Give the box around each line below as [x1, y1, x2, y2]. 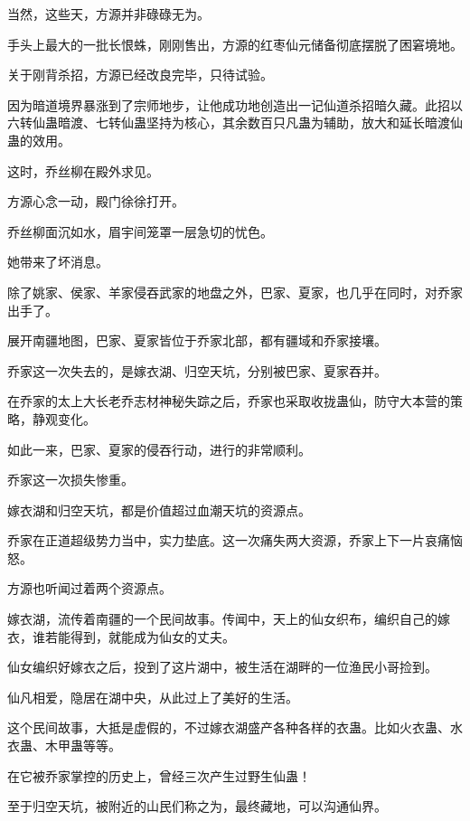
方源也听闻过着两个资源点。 [7, 579, 172, 598]
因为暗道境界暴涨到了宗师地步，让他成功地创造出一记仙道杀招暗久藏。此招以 [7, 95, 463, 114]
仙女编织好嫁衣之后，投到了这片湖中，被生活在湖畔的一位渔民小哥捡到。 [7, 657, 437, 676]
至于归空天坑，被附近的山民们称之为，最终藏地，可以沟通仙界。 [7, 797, 387, 816]
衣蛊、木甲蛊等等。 [7, 736, 121, 755]
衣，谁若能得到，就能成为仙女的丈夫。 [7, 627, 235, 646]
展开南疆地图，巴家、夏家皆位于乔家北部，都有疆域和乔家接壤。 [7, 331, 387, 350]
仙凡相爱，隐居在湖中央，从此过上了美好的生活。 [7, 687, 298, 706]
